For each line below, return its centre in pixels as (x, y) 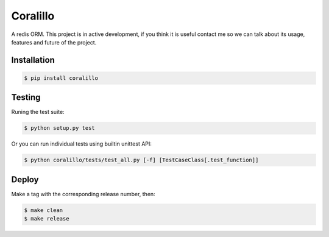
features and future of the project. (54, 42)
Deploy (25, 179)
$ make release (47, 219)
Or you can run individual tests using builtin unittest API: (82, 144)
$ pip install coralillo (61, 78)
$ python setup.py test (60, 128)
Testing (26, 97)
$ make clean (44, 210)
